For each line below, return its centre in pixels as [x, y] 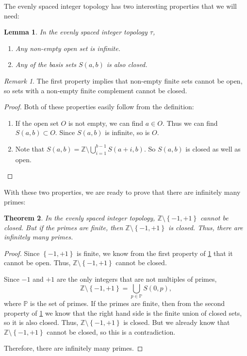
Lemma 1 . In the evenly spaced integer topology [76, 32]
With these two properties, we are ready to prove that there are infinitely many [122, 192]
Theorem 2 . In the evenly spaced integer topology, [80, 218]
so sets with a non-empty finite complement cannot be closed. [96, 90]
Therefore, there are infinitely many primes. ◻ [74, 348]
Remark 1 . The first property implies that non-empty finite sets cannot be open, [123, 80]
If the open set [37, 123]
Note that [30, 148]
